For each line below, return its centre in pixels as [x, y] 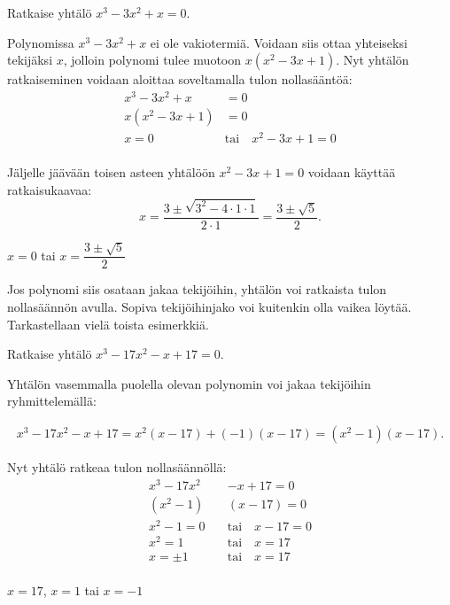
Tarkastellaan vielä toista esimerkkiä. [108, 324]
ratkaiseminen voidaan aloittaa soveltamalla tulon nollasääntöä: [180, 79]
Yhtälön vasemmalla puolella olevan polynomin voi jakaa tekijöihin [189, 383]
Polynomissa [41, 42]
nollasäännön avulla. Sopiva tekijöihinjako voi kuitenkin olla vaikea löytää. [209, 307]
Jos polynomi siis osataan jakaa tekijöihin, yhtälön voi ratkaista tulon [197, 289]
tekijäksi [30, 60]
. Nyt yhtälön [372, 60]
